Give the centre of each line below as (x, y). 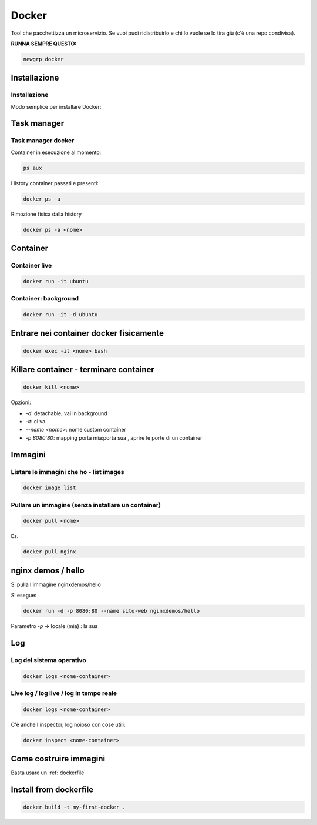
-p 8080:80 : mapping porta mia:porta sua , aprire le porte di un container (114, 437)
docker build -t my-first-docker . (74, 807)
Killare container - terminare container (83, 370)
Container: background (45, 299)
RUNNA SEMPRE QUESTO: (44, 44)
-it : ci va (36, 421)
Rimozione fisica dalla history (46, 214)
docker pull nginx (50, 552)
